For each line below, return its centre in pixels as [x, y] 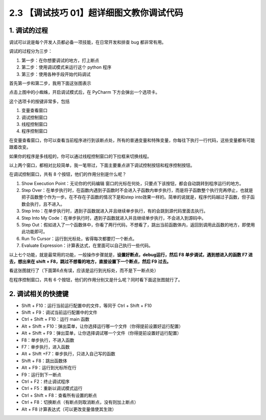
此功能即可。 [34, 231]
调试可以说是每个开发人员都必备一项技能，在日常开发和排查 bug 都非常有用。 [88, 42]
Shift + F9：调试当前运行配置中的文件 [60, 312]
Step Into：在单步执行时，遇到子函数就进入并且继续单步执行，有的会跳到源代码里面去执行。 [115, 211]
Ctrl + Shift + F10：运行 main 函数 [55, 319]
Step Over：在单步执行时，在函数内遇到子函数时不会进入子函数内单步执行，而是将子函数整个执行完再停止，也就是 [137, 191]
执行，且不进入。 [47, 204]
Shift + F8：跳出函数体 [44, 361]
